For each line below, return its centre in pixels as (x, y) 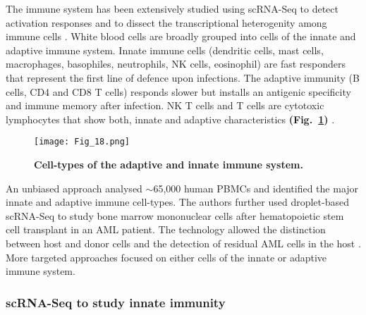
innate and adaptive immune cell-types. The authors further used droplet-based (177, 202)
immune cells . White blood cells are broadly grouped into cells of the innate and (181, 36)
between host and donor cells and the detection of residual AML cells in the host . (183, 243)
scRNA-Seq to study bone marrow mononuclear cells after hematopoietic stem (175, 215)
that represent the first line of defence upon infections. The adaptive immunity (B (183, 77)
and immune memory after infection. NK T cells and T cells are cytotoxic (165, 105)
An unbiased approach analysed (74, 188)
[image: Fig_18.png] (82, 142)
